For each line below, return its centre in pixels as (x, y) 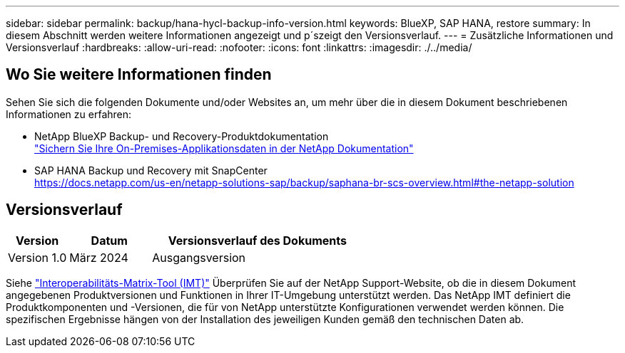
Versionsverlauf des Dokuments (257, 240)
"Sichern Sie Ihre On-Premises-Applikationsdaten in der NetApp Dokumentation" (224, 148)
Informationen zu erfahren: (69, 114)
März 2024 (99, 257)
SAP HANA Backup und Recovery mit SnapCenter (151, 170)
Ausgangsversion (199, 257)
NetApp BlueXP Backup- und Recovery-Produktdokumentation (182, 136)
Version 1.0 (37, 257)
